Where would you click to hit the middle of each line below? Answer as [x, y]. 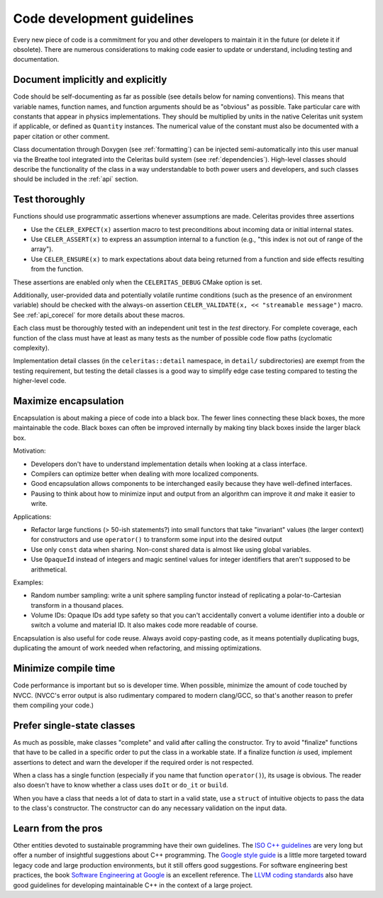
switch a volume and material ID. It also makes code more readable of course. [144, 625]
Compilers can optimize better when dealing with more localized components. [145, 473]
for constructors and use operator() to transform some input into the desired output [157, 540]
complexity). [31, 348]
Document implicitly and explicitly [90, 80]
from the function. [57, 269]
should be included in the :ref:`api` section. [76, 179]
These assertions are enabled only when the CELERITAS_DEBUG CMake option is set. [138, 282]
